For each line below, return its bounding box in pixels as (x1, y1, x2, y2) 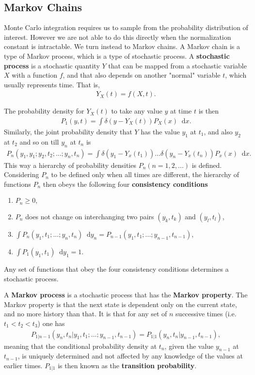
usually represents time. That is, (4, 79, 100, 89)
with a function (12, 70, 57, 80)
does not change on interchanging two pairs (25, 212, 154, 222)
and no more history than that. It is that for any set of (4, 309, 167, 319)
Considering (4, 169, 39, 179)
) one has (37, 318, 65, 328)
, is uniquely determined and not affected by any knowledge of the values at (17, 351, 243, 361)
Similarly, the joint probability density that (4, 127, 132, 137)
